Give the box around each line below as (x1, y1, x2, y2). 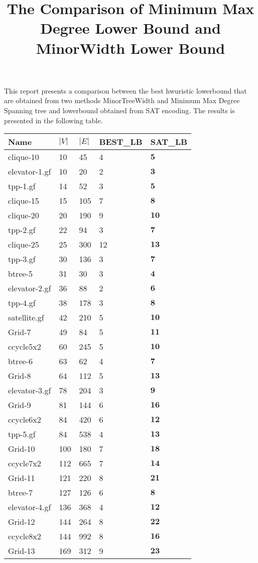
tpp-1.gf (8, 180, 36, 192)
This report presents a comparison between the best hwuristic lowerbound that (4, 85, 247, 96)
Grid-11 (8, 472, 35, 484)
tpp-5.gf (8, 428, 36, 440)
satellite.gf (8, 311, 44, 324)
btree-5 (8, 268, 33, 280)
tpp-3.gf (8, 253, 36, 265)
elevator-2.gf (8, 282, 51, 294)
